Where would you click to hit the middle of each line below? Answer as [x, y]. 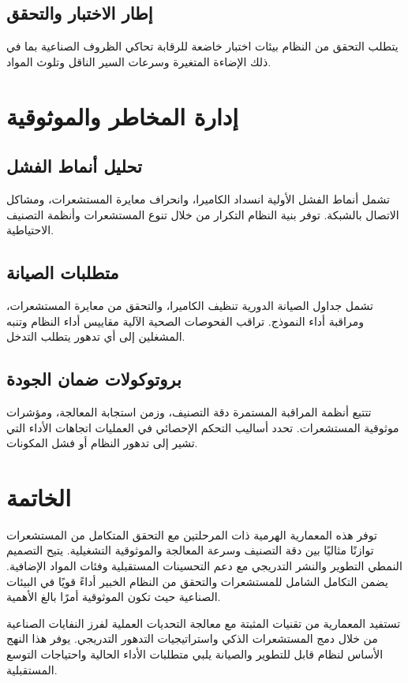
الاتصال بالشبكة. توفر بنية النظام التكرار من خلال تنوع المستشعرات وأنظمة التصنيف [203, 214]
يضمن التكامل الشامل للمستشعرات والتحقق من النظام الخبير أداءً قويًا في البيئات [197, 581]
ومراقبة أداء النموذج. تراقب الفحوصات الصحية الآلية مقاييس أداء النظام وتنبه [185, 321]
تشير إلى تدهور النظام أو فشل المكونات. [102, 443]
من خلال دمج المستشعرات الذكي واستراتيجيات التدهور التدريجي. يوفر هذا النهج [192, 638]
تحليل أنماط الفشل [74, 166]
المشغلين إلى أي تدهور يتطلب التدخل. [96, 336]
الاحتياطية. [30, 230]
